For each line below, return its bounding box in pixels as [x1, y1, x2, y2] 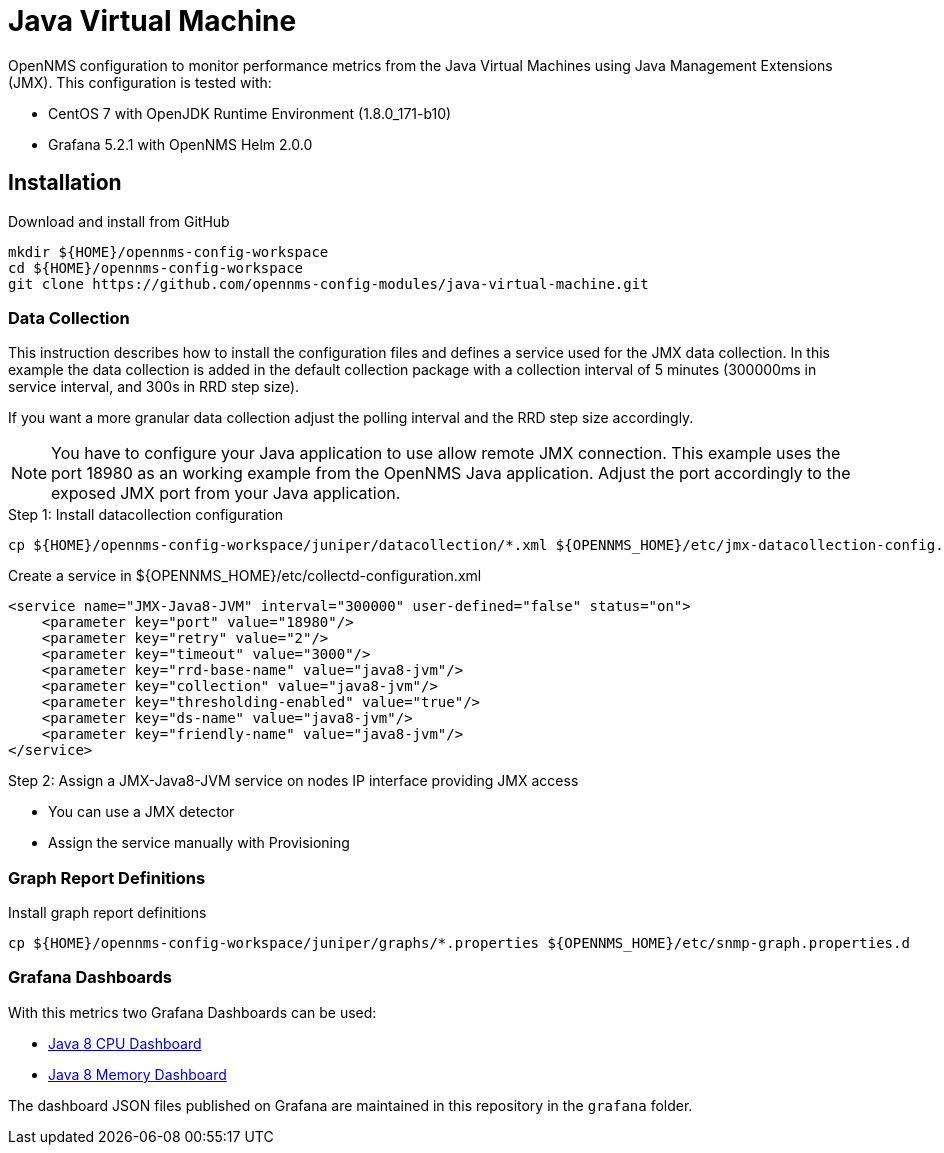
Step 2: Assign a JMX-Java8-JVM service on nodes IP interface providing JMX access [8, 772, 579, 790]
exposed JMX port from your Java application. [51, 483, 401, 504]
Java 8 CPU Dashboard [48, 1034, 202, 1052]
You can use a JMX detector [48, 803, 235, 821]
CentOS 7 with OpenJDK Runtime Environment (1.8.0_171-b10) [48, 104, 452, 122]
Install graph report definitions [8, 904, 207, 922]
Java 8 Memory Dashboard [48, 1065, 227, 1083]
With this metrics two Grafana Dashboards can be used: [8, 1003, 377, 1021]
